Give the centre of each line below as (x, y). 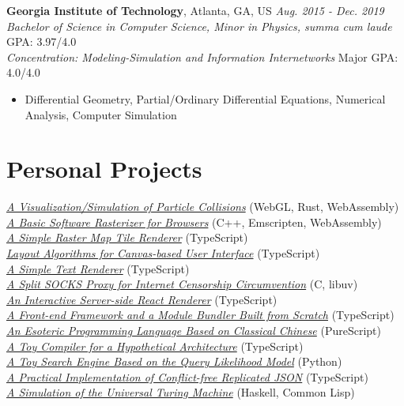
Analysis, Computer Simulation (101, 114)
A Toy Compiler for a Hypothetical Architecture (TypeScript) (155, 346)
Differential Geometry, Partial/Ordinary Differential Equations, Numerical (205, 98)
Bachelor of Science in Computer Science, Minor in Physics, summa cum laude (199, 26)
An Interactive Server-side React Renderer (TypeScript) (142, 299)
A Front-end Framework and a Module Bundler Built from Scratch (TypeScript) (200, 315)
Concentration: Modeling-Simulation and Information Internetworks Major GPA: (202, 56)
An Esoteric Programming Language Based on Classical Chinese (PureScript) (194, 331)
